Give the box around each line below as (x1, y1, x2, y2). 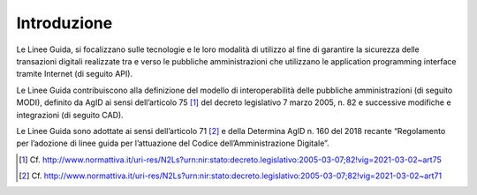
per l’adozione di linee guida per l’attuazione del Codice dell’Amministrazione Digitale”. (16, 138, 330, 149)
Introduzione (16, 13, 113, 33)
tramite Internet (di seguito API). (16, 69, 132, 79)
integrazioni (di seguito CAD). (16, 109, 124, 120)
